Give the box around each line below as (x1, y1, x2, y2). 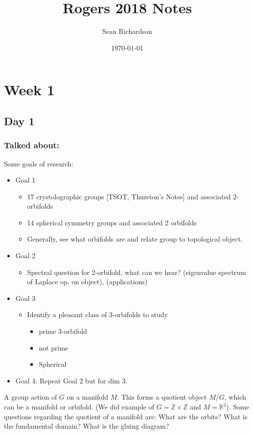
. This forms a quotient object (117, 392, 207, 402)
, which (224, 392, 246, 402)
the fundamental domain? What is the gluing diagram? (4, 421, 169, 431)
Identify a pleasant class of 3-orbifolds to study (27, 309, 168, 320)
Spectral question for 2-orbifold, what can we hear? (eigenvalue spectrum (27, 267, 246, 277)
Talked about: (4, 139, 60, 151)
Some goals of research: (4, 158, 73, 168)
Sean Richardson (102, 26, 152, 36)
